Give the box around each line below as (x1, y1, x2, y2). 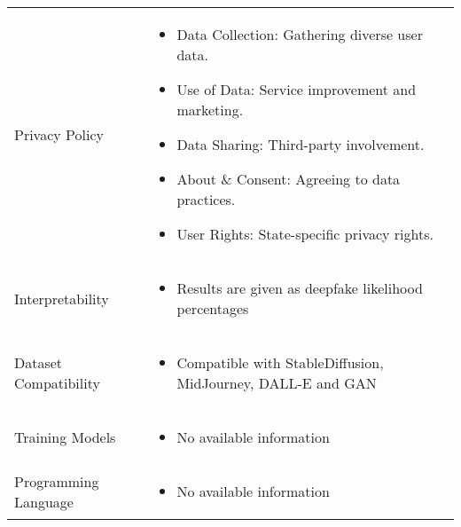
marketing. (176, 99, 244, 120)
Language (14, 491, 74, 512)
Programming (14, 470, 99, 492)
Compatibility (14, 373, 100, 393)
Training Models (14, 427, 116, 447)
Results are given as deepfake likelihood (176, 278, 423, 298)
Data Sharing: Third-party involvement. (176, 134, 425, 154)
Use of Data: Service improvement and (176, 79, 417, 99)
